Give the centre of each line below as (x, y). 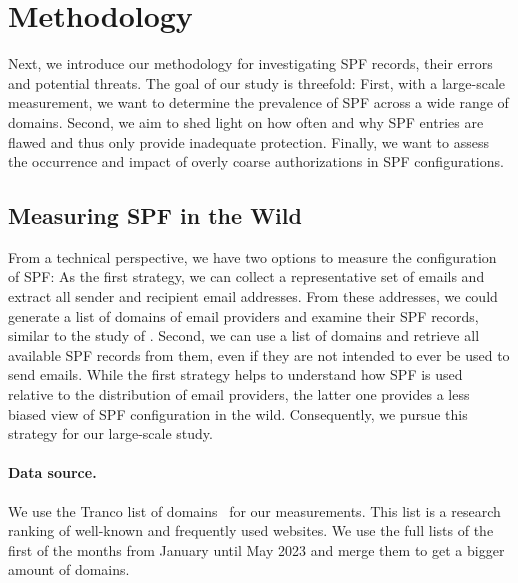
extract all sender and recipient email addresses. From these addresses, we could (253, 296)
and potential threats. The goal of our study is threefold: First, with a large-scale (257, 82)
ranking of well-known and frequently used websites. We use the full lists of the (251, 530)
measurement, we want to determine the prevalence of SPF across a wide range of (258, 102)
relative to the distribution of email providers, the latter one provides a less (239, 394)
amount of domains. (69, 569)
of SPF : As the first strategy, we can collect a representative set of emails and (246, 276)
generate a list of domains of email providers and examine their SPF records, (243, 315)
